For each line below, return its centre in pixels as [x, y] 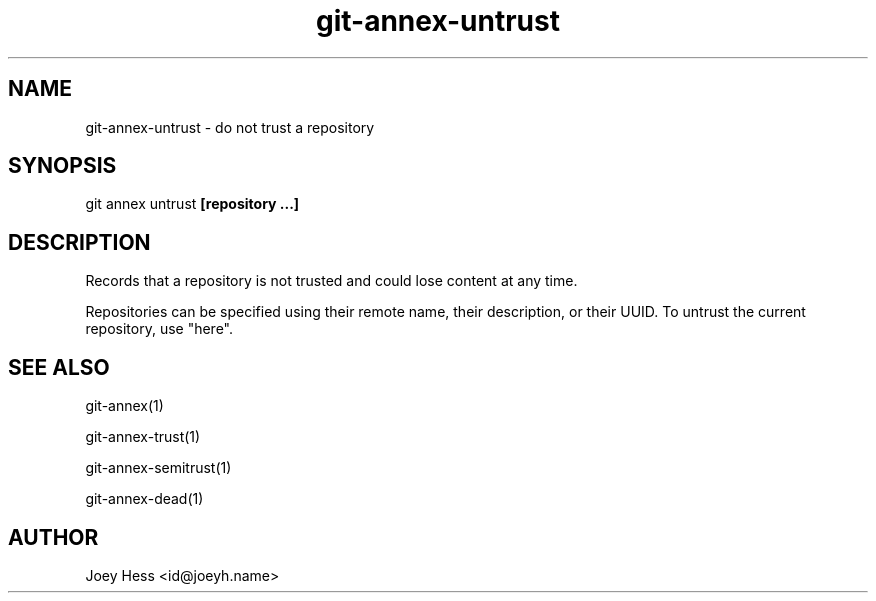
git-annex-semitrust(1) [158, 468]
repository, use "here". [159, 329]
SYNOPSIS [62, 166]
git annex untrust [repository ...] [192, 204]
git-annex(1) [124, 406]
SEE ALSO [59, 367]
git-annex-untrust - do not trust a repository [230, 127]
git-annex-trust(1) [143, 437]
